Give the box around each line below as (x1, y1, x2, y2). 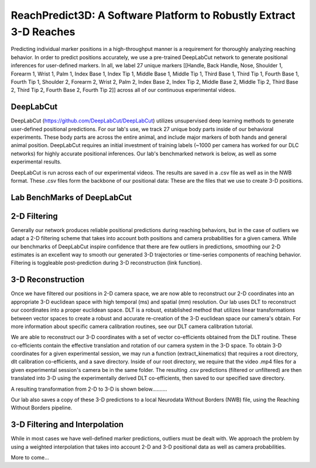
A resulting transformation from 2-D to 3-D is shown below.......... (11, 385, 167, 392)
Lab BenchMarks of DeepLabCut (11, 192, 132, 202)
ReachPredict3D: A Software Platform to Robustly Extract (11, 9, 296, 22)
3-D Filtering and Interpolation (11, 419, 124, 430)
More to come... (11, 454, 49, 461)
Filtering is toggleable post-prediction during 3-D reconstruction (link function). (11, 259, 202, 267)
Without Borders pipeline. (11, 404, 73, 411)
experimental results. (11, 158, 61, 165)
